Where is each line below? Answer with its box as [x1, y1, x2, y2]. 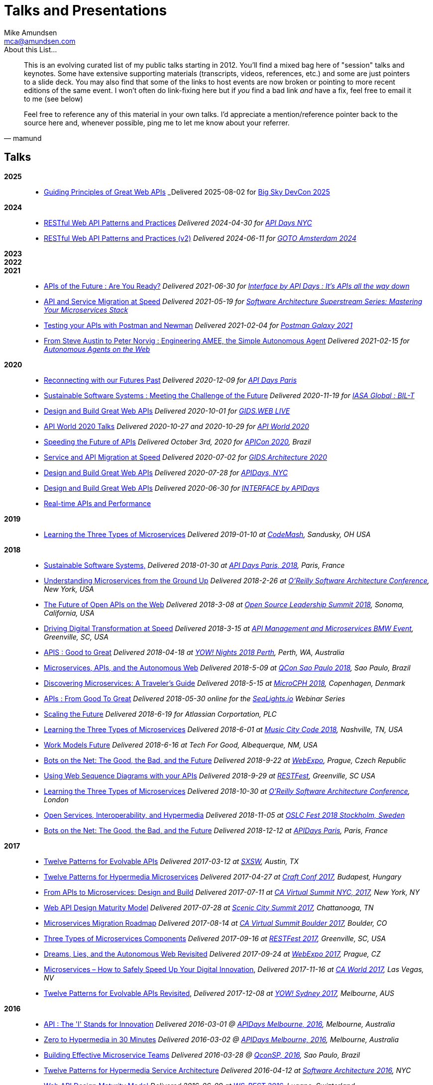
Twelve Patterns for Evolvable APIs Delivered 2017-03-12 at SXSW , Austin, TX [44, 857, 299, 866]
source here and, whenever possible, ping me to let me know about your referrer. [24, 118, 290, 127]
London [44, 795, 69, 804]
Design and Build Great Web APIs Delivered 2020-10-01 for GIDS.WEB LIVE [44, 406, 290, 415]
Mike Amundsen [4, 28, 57, 37]
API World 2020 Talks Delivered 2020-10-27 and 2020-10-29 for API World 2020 [44, 422, 310, 431]
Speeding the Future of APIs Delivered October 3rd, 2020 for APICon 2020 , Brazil [44, 437, 311, 446]
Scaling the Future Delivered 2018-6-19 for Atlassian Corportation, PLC [44, 709, 277, 718]
